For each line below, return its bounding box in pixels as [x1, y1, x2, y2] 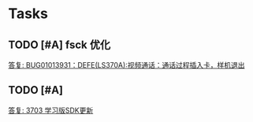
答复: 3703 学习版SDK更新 [8, 105, 94, 115]
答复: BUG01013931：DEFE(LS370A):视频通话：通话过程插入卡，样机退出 [8, 61, 245, 69]
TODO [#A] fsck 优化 [8, 38, 111, 51]
